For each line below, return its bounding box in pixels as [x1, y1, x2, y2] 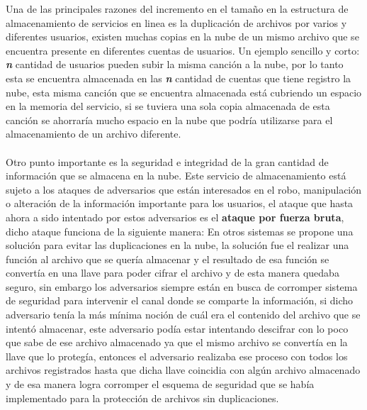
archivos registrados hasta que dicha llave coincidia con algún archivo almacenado [6, 362, 361, 377]
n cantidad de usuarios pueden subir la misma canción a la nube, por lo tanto [6, 57, 344, 72]
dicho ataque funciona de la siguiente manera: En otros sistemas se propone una [6, 223, 354, 238]
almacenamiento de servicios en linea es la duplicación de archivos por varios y [6, 15, 347, 30]
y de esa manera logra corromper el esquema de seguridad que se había [6, 377, 315, 392]
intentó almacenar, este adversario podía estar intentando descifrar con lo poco [6, 321, 349, 336]
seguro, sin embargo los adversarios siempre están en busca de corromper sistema [6, 279, 358, 294]
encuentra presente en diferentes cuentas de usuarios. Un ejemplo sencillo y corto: [6, 43, 360, 57]
